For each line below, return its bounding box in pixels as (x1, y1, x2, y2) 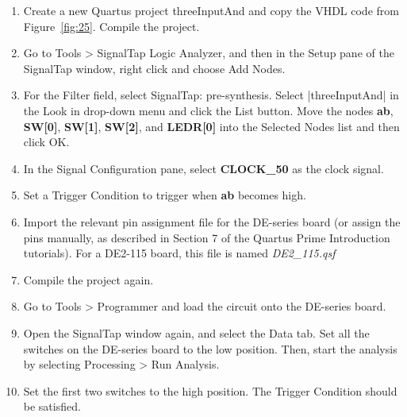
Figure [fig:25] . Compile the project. (23, 17, 200, 34)
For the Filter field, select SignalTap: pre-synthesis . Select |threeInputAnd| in (23, 87, 399, 103)
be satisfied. (23, 398, 81, 415)
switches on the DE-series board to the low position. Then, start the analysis (23, 340, 397, 357)
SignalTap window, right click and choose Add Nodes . (23, 60, 286, 76)
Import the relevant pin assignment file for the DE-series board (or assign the (23, 213, 401, 230)
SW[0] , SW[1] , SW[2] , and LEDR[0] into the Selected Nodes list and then (23, 118, 400, 134)
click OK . (23, 133, 70, 150)
